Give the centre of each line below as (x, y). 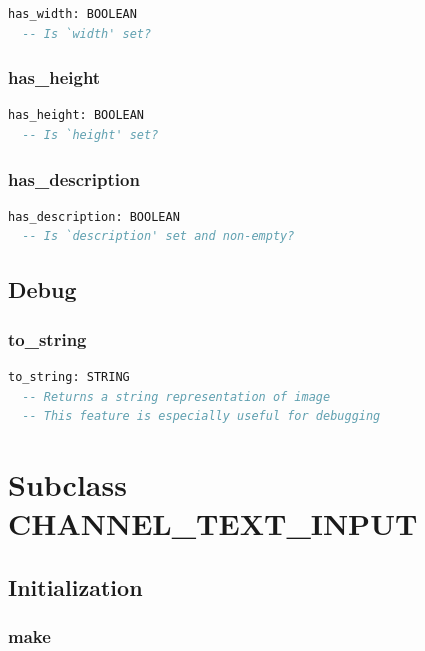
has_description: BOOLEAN (94, 216)
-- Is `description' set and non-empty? (158, 236)
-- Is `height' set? (90, 135)
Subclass (67, 483)
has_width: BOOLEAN (72, 14)
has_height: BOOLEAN (76, 115)
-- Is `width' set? (87, 33)
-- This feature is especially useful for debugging (201, 416)
